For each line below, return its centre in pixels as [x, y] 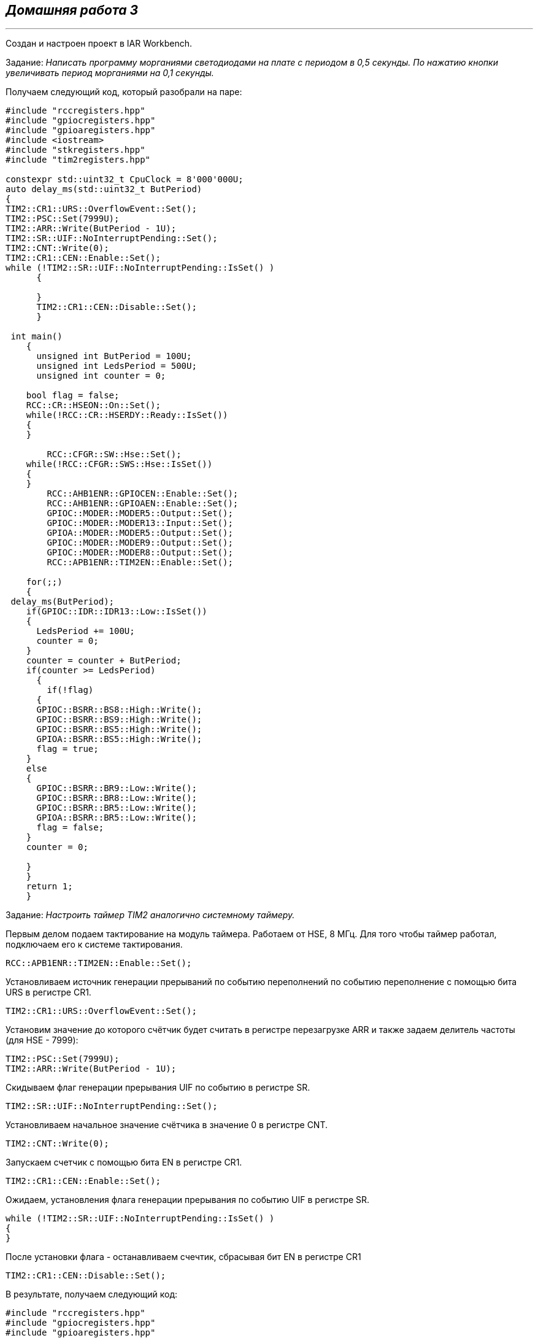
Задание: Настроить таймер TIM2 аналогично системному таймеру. [150, 915]
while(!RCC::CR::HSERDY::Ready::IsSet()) [127, 415]
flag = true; [67, 749]
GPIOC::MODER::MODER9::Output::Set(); [140, 543]
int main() [37, 337]
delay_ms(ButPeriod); [63, 602]
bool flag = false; [73, 396]
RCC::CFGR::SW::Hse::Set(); [114, 454]
